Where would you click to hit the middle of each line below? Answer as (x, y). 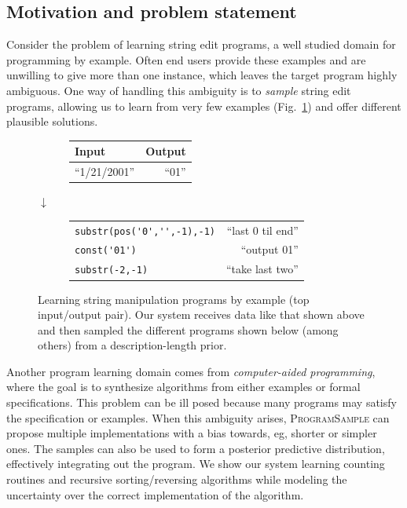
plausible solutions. (52, 121)
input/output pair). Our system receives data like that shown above (201, 314)
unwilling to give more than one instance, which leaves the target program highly (202, 75)
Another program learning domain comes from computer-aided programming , (191, 371)
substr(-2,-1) (112, 270)
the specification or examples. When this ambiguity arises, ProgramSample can (198, 417)
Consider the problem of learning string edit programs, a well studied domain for (201, 44)
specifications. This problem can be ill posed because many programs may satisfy (202, 402)
